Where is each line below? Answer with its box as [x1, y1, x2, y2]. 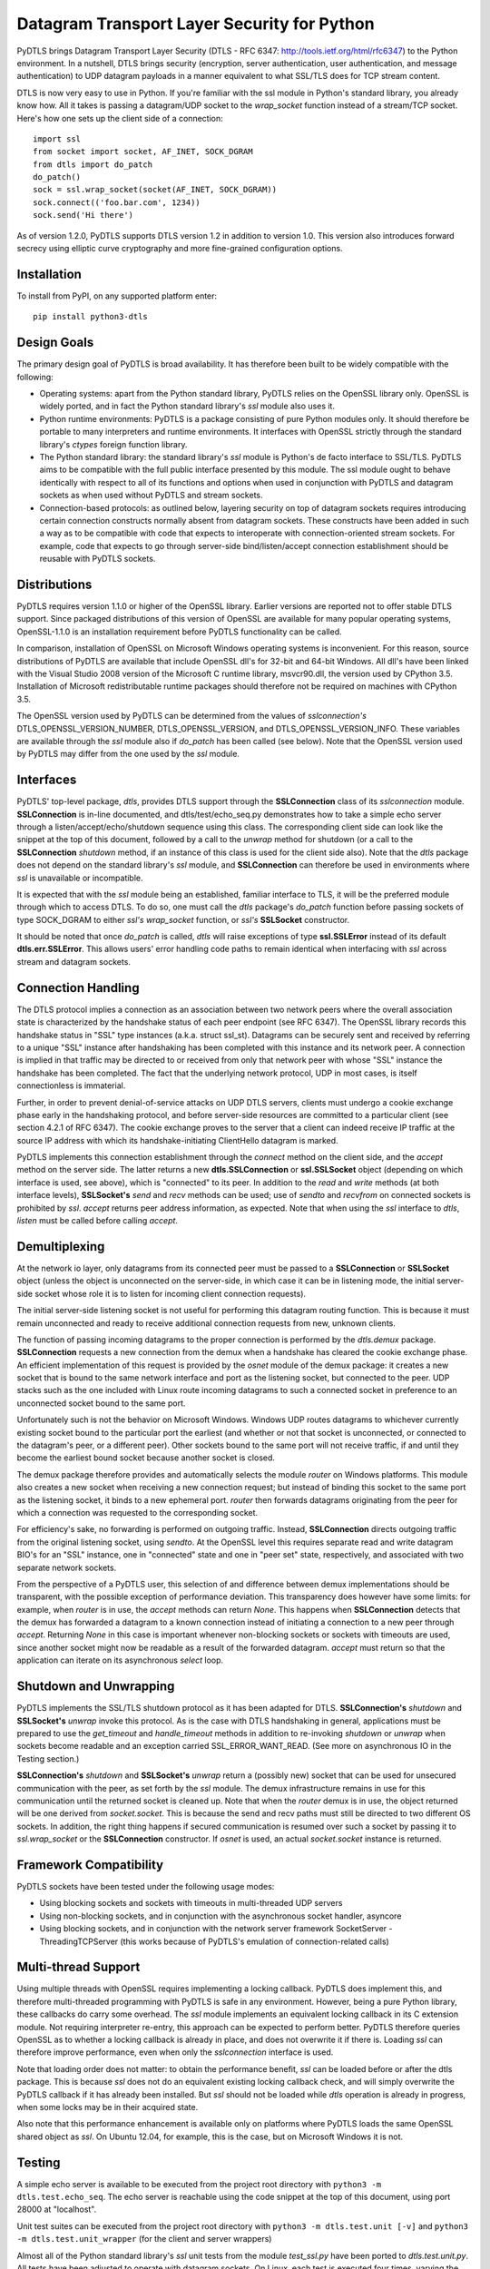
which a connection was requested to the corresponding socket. [16, 1507, 259, 1518]
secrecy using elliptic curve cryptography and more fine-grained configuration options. [16, 243, 344, 254]
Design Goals [16, 335, 94, 350]
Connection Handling [16, 980, 140, 996]
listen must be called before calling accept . [16, 1215, 179, 1226]
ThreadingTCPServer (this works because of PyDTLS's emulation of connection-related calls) [39, 1936, 389, 1947]
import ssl [33, 133, 82, 144]
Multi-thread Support [16, 1960, 141, 1975]
